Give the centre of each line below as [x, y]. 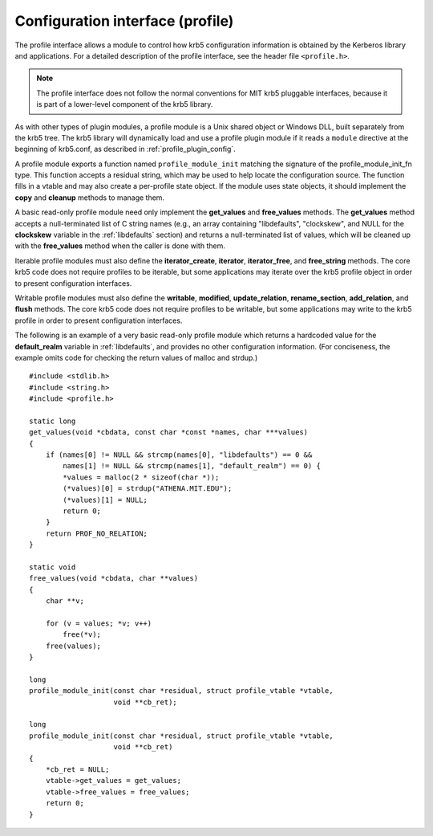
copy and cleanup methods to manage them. [89, 198]
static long [53, 421]
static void [53, 567]
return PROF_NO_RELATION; [97, 533]
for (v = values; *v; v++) [99, 623]
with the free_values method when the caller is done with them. [120, 246]
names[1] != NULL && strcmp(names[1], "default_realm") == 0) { [192, 466]
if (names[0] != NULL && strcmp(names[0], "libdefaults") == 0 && [179, 455]
